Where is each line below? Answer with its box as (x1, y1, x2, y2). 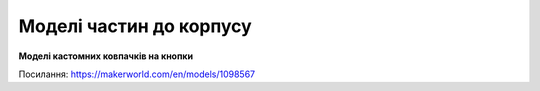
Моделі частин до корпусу (18, 15, 252, 37)
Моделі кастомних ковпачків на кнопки (18, 50, 194, 62)
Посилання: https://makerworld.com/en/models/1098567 (18, 68, 256, 80)
